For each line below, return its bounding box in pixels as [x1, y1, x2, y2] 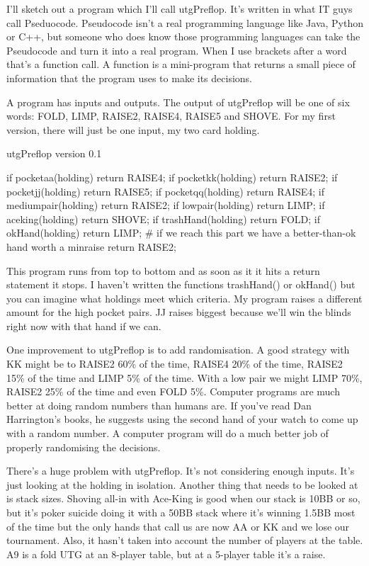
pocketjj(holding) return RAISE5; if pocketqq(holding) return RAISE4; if [6, 183, 325, 198]
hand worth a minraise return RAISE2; [6, 239, 176, 254]
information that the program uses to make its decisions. [6, 70, 252, 85]
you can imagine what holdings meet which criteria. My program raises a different [6, 290, 363, 305]
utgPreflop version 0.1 [6, 146, 102, 161]
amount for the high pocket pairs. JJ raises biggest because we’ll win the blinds [6, 305, 351, 319]
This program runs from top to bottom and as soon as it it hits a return [6, 263, 320, 278]
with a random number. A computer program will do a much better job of [6, 426, 329, 441]
